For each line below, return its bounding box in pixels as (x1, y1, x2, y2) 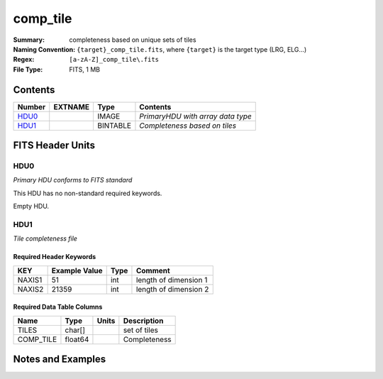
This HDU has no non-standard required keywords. (13, 189, 162, 197)
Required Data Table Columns (13, 302, 103, 312)
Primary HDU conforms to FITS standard (13, 176, 133, 185)
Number (17, 101, 46, 111)
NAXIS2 (17, 284, 44, 294)
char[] (65, 325, 85, 335)
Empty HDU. (13, 202, 50, 211)
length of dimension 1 (135, 275, 208, 285)
